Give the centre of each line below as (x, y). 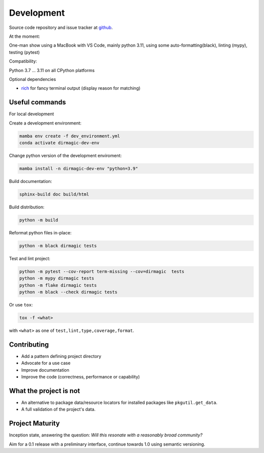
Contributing (29, 344)
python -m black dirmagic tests (58, 246)
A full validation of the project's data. (58, 409)
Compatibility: (23, 61)
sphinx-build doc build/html (54, 194)
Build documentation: (31, 181)
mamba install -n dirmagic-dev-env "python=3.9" (79, 168)
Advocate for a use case (46, 363)
